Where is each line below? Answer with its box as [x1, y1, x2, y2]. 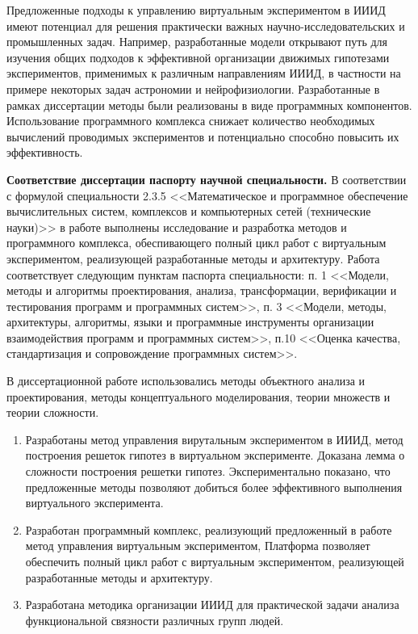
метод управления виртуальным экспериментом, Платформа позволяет [25, 537, 370, 554]
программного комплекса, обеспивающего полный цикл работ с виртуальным [6, 234, 387, 251]
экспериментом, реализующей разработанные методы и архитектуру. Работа [6, 250, 380, 267]
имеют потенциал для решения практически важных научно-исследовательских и [6, 17, 405, 34]
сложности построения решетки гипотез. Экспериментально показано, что [25, 463, 391, 480]
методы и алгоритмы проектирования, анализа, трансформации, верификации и [6, 282, 397, 299]
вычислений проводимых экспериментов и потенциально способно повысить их [6, 128, 399, 145]
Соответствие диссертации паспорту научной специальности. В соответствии [6, 170, 407, 187]
